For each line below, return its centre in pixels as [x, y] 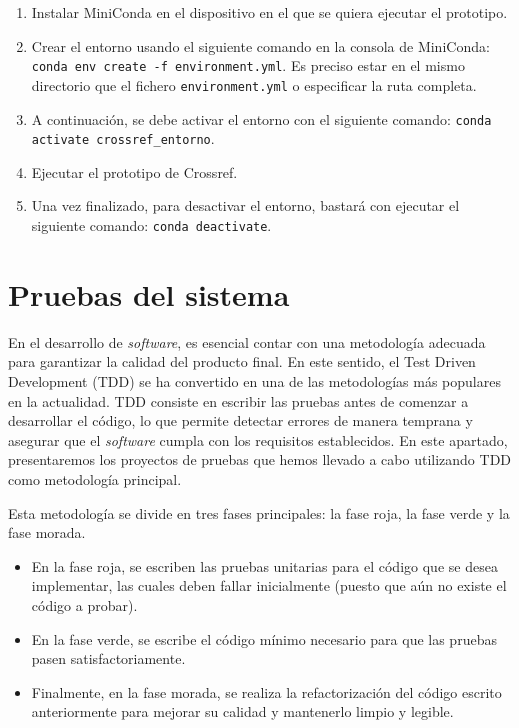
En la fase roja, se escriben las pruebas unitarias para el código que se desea [264, 565]
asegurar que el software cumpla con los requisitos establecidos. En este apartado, [258, 439]
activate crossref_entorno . [123, 138]
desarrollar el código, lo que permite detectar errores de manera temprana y [240, 420]
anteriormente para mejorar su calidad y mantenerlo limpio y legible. [242, 711]
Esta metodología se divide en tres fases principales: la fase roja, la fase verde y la [259, 512]
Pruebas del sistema [149, 293]
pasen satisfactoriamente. [108, 658]
